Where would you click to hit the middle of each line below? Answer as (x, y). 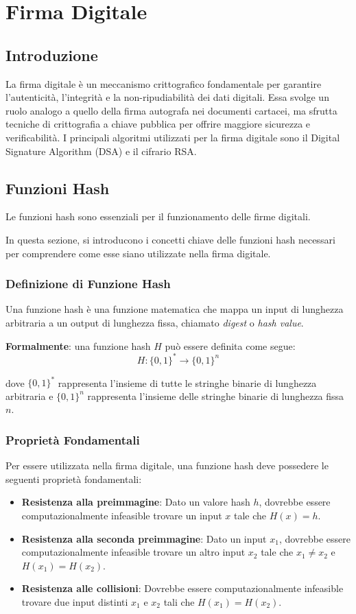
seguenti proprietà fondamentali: (74, 479)
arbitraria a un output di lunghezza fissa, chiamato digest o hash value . (155, 322)
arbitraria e (29, 395)
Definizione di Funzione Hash (88, 284)
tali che (179, 601)
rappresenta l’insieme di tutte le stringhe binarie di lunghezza (187, 382)
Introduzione (52, 55)
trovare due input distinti (75, 601)
